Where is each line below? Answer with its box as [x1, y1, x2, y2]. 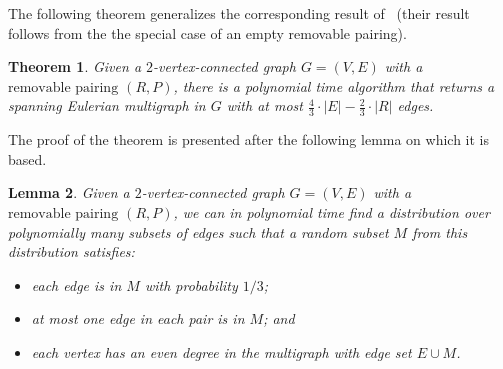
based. [8, 148, 47, 169]
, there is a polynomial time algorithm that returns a [173, 75, 495, 96]
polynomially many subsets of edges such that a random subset [8, 221, 389, 242]
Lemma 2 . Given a [8, 182, 130, 203]
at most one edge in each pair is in [31, 308, 245, 329]
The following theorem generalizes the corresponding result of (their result [8, 3, 470, 23]
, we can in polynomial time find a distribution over [173, 201, 490, 222]
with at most [226, 95, 303, 116]
